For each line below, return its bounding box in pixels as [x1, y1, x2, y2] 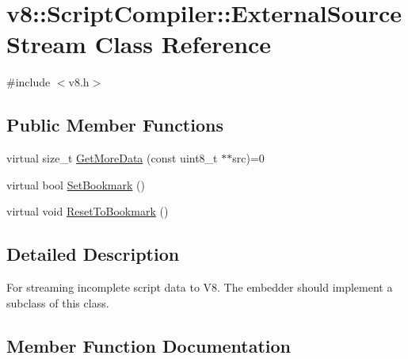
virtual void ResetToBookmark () [6, 203, 169, 220]
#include [6, 74, 51, 90]
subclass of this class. [6, 294, 109, 311]
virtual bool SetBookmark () [6, 176, 145, 193]
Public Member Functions [6, 113, 223, 137]
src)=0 [232, 150, 265, 166]
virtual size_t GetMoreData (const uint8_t [6, 150, 218, 166]
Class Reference [94, 28, 272, 60]
